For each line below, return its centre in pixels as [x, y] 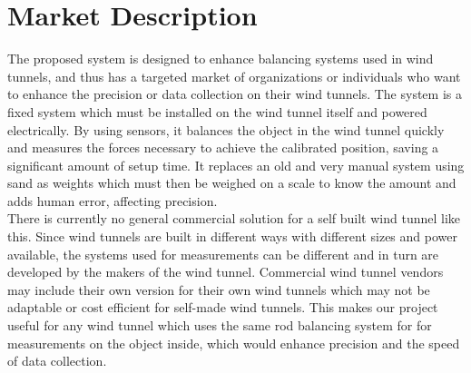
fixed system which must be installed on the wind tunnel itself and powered [217, 111]
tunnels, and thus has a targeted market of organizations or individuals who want [234, 76]
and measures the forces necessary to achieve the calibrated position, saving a [223, 147]
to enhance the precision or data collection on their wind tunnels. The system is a [235, 94]
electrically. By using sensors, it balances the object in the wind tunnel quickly [226, 129]
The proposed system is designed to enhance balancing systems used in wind [221, 59]
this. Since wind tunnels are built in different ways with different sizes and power [232, 236]
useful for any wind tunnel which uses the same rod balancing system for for [220, 325]
